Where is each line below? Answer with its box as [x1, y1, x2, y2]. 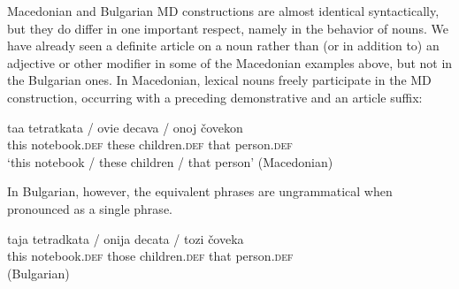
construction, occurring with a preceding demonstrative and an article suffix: [7, 87, 423, 106]
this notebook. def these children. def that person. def [7, 135, 293, 154]
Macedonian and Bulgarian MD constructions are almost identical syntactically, [7, 2, 440, 19]
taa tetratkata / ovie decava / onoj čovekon [7, 118, 243, 136]
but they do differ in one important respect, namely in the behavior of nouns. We [7, 19, 448, 37]
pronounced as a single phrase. [7, 199, 172, 217]
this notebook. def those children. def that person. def [7, 247, 294, 265]
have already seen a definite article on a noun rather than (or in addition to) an [7, 36, 440, 55]
